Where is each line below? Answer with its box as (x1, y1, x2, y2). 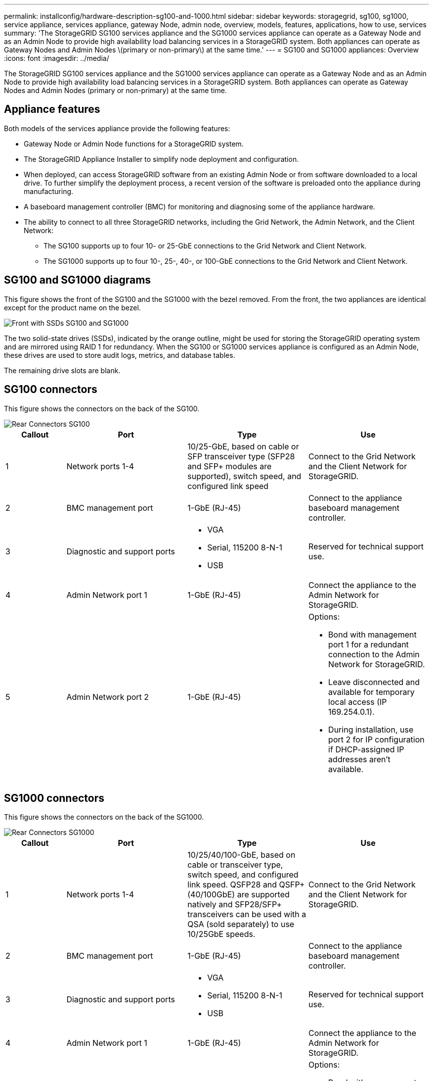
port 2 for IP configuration (328, 734, 425, 744)
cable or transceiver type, (187, 860, 283, 870)
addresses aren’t (328, 754, 390, 764)
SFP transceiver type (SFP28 (187, 451, 295, 461)
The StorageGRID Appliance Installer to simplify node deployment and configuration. (24, 154, 299, 163)
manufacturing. (24, 187, 74, 196)
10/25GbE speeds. (187, 929, 256, 939)
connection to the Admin (328, 649, 420, 659)
